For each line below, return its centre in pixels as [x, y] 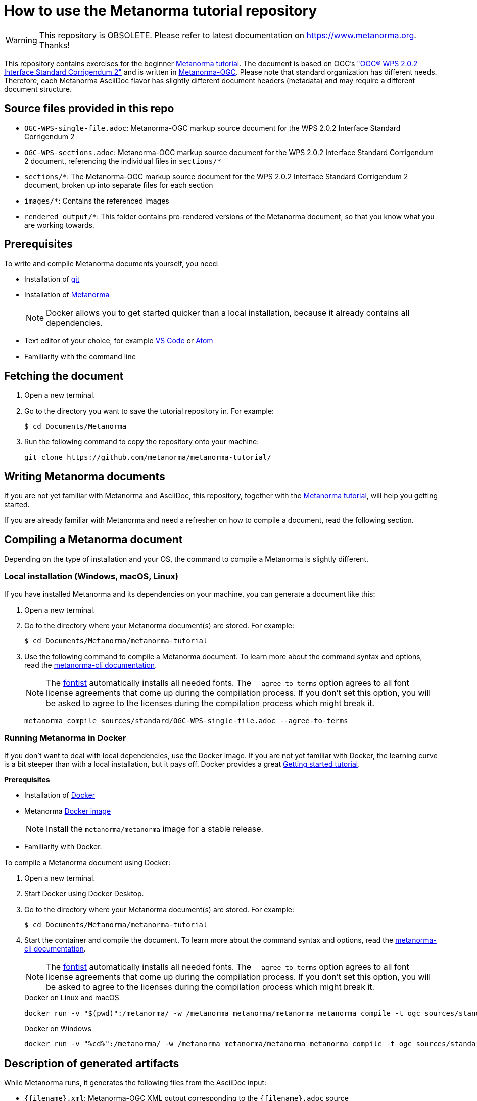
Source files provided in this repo [89, 109]
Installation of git [52, 279]
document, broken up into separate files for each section [119, 185]
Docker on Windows [58, 1029]
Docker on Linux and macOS [72, 998]
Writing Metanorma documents [85, 476]
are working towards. [59, 225]
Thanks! [54, 45]
